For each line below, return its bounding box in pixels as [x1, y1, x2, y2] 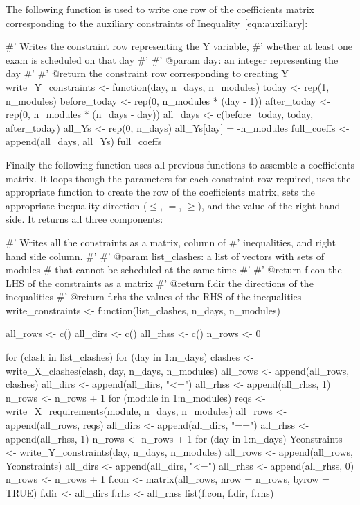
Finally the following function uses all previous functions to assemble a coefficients [6, 157, 354, 171]
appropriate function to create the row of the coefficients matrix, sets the [6, 185, 315, 199]
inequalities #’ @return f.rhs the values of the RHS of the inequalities [6, 289, 302, 304]
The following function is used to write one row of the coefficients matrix [6, 2, 314, 16]
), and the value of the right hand [197, 198, 341, 212]
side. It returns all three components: [6, 212, 163, 226]
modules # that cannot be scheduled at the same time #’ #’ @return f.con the [6, 262, 342, 277]
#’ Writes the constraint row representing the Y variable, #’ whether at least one [6, 39, 353, 53]
